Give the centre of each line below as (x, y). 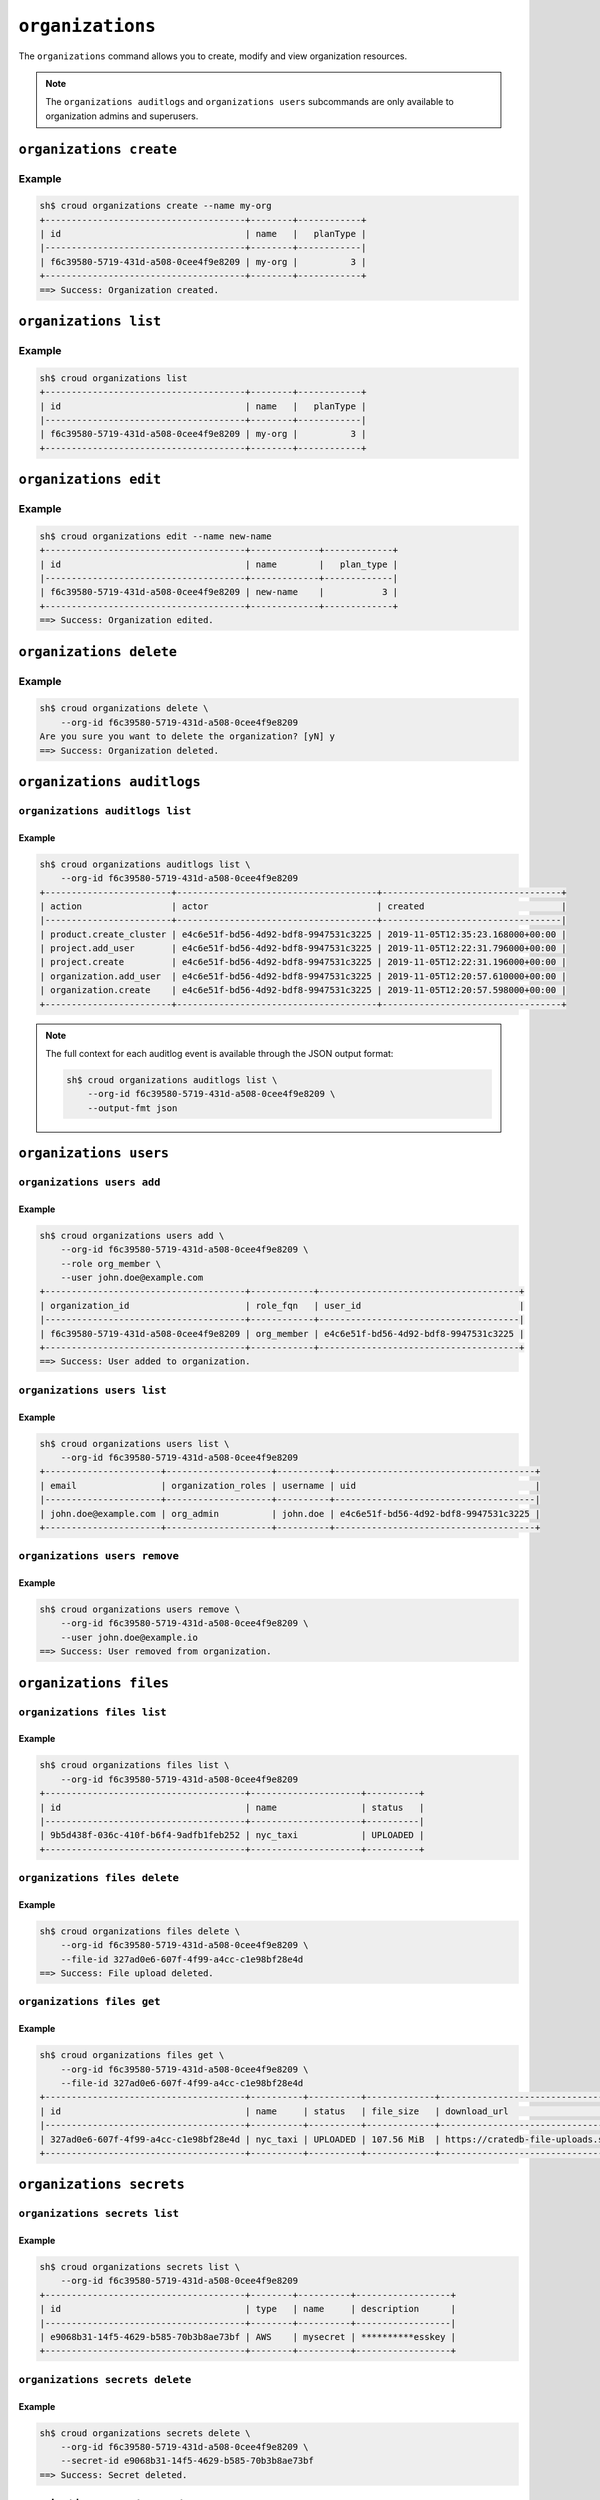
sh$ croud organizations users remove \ (139, 1609)
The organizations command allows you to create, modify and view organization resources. (213, 56)
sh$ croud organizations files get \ (132, 2055)
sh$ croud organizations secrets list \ (139, 2267)
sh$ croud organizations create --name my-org (155, 206)
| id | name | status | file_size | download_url (274, 2111)
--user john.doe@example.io (129, 1637)
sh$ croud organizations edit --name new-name (155, 536)
